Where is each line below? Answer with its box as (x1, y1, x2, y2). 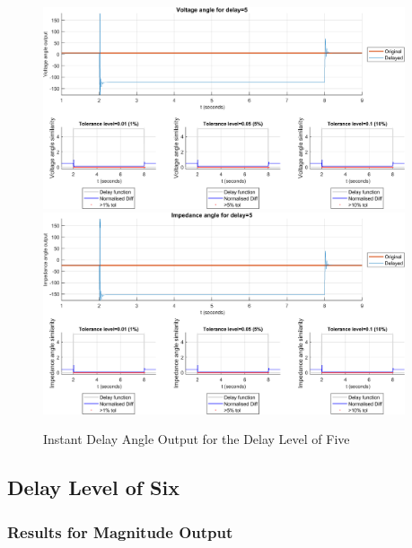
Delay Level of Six (7, 474, 180, 501)
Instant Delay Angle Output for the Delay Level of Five (43, 430, 350, 448)
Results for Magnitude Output (7, 520, 233, 543)
